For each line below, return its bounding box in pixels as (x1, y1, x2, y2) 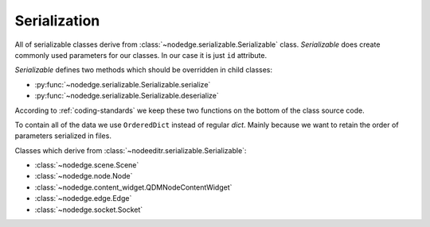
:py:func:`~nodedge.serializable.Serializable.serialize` (34, 79, 211, 89)
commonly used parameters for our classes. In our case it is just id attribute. (14, 50, 267, 60)
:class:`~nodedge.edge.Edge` (34, 194, 132, 203)
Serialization (14, 12, 100, 29)
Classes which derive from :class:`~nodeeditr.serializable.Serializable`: (14, 145, 247, 155)
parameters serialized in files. (14, 131, 111, 140)
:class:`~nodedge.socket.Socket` (34, 205, 143, 214)
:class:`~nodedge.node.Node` (34, 171, 133, 181)
